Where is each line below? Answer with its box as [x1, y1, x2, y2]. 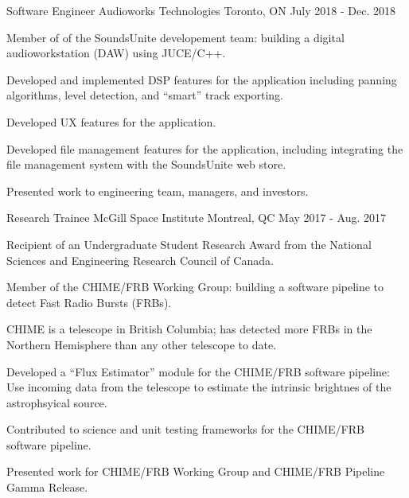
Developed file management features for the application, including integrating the [6, 140, 403, 157]
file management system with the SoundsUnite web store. [6, 156, 286, 173]
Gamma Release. [6, 479, 88, 496]
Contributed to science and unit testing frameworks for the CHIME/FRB [6, 421, 364, 438]
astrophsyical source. [6, 394, 107, 410]
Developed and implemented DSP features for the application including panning [6, 71, 397, 88]
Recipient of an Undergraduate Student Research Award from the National [6, 235, 372, 252]
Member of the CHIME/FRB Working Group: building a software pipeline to [6, 278, 384, 295]
